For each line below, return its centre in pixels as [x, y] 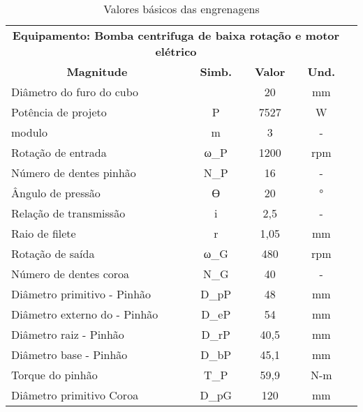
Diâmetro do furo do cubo [75, 92]
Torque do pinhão [54, 375]
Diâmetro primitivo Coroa [75, 395]
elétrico [176, 51]
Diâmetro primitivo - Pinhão [81, 294]
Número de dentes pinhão [74, 173]
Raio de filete [44, 233]
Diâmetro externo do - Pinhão [85, 314]
